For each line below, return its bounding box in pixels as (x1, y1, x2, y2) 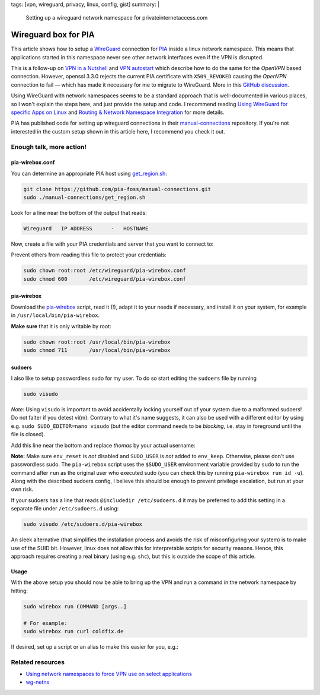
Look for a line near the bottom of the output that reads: (11, 210, 148, 217)
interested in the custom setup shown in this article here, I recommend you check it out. (11, 128, 225, 135)
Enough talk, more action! (11, 142, 87, 151)
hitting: (11, 587, 28, 594)
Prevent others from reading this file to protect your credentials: (11, 251, 167, 258)
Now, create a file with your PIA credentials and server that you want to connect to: (11, 240, 214, 247)
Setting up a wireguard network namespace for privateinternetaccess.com (25, 14, 208, 21)
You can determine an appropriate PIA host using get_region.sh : (11, 170, 167, 177)
